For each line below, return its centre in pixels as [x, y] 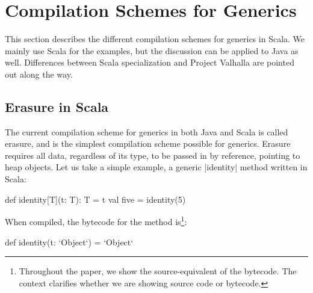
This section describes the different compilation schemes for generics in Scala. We [155, 39]
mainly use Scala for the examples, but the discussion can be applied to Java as [152, 50]
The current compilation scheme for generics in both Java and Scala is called [147, 131]
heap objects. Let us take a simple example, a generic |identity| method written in [156, 167]
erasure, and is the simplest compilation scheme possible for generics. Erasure [148, 143]
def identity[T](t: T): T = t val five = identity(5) [95, 199]
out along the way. [39, 74]
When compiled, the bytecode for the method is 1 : [96, 221]
